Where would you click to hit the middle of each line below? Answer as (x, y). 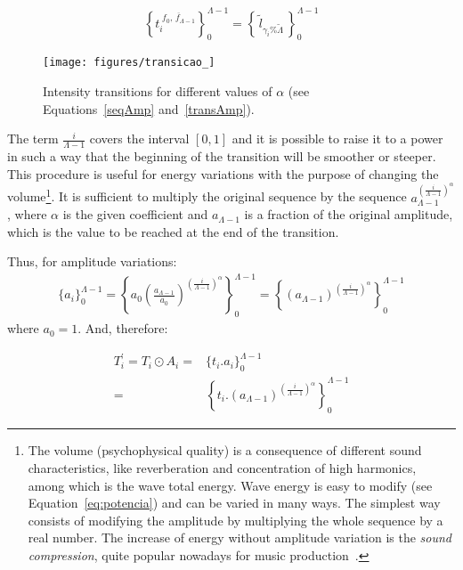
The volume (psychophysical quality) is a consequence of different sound (225, 450)
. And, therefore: (123, 328)
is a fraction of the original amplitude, (349, 214)
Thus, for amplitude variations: (92, 261)
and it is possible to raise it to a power (337, 138)
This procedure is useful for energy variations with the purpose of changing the (223, 173)
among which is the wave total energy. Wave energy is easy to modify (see (230, 485)
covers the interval (139, 138)
